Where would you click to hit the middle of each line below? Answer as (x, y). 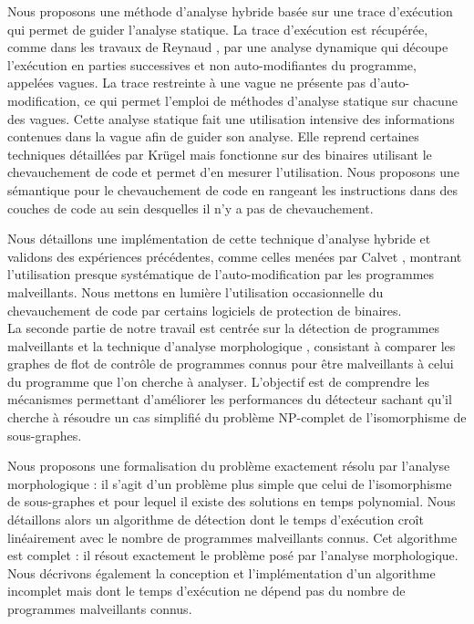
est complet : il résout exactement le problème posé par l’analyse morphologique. (233, 555)
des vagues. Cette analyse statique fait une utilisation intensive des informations (231, 118)
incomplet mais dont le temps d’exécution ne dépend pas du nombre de (206, 591)
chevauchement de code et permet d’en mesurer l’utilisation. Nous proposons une (233, 172)
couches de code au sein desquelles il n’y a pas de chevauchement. (191, 208)
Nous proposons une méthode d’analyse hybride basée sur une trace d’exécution (230, 11)
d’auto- (390, 83)
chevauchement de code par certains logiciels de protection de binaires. (205, 310)
